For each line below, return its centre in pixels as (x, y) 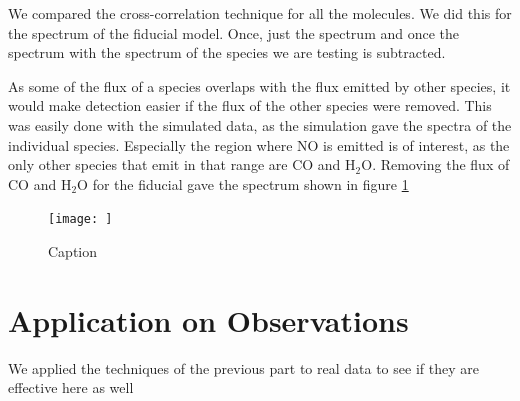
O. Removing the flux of (435, 164)
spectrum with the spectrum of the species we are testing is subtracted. (227, 52)
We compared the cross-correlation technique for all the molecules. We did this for (260, 13)
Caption (73, 251)
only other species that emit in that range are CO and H (182, 164)
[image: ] (80, 219)
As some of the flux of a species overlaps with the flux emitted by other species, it (259, 85)
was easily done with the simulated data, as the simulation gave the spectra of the (260, 124)
